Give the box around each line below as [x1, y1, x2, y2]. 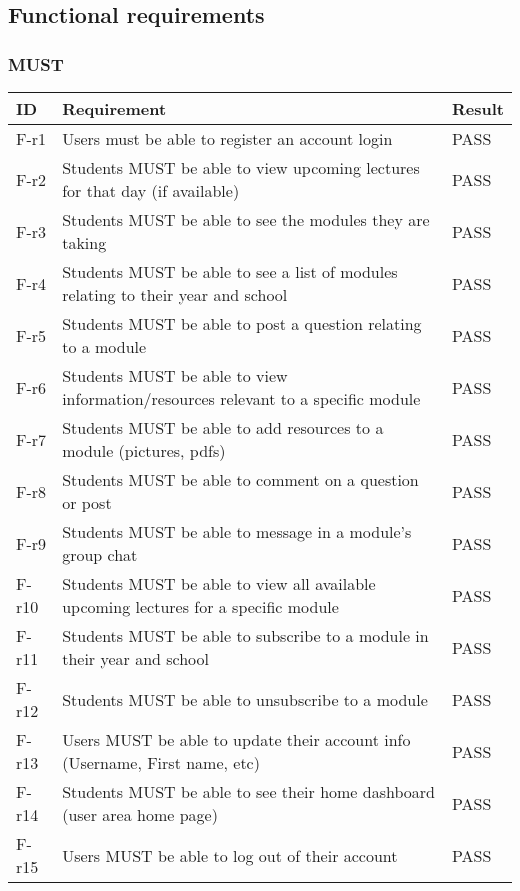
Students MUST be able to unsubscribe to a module [62, 687, 428, 711]
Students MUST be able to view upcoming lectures [62, 156, 420, 179]
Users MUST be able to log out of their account [62, 843, 398, 867]
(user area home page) [62, 803, 218, 826]
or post [62, 491, 112, 514]
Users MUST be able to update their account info [62, 728, 411, 751]
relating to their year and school [62, 283, 288, 306]
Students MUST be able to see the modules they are [62, 208, 430, 231]
